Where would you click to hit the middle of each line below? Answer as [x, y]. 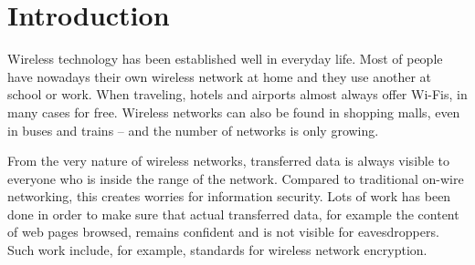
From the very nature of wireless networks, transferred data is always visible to [229, 161]
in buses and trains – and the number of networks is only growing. [193, 130]
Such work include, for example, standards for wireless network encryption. [217, 250]
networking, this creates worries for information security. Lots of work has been [229, 196]
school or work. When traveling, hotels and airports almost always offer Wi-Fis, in [237, 94]
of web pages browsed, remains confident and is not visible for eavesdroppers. [223, 232]
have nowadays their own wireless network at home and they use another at [219, 76]
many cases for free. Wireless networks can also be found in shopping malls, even [234, 112]
